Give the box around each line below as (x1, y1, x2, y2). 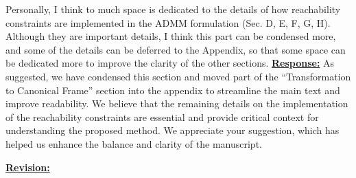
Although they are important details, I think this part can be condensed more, (5, 29, 336, 43)
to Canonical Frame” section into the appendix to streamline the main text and (5, 82, 340, 97)
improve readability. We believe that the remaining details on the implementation (5, 96, 348, 111)
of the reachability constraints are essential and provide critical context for (5, 109, 319, 124)
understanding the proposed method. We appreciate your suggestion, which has (5, 123, 340, 137)
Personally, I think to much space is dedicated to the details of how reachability (5, 2, 341, 16)
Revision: (5, 159, 50, 174)
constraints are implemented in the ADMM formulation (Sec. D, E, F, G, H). (5, 15, 331, 30)
